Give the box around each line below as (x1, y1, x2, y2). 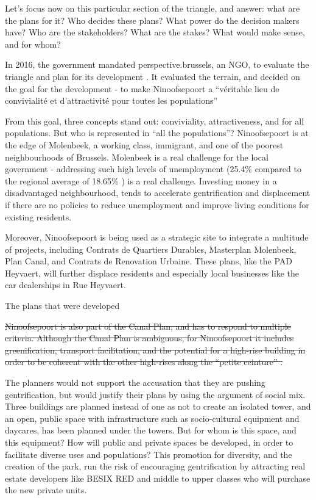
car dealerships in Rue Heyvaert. (5, 278, 126, 291)
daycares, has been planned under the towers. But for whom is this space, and (5, 424, 297, 437)
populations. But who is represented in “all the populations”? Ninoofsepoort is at (5, 126, 309, 139)
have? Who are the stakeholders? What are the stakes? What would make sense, (5, 26, 305, 38)
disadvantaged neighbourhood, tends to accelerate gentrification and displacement (5, 186, 311, 199)
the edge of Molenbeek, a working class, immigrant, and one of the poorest (5, 138, 284, 151)
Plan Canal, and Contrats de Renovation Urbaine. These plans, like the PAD (5, 255, 293, 267)
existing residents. (5, 210, 72, 223)
